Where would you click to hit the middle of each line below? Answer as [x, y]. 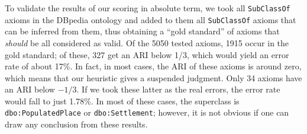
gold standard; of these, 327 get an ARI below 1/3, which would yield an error [147, 54]
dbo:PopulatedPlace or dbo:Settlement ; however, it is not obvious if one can [147, 112]
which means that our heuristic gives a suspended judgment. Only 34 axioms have [153, 77]
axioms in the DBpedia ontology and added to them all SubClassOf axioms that [151, 19]
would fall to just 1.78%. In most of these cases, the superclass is [122, 100]
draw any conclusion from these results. [76, 124]
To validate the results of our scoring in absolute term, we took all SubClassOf [148, 8]
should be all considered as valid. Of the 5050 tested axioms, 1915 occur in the [147, 42]
